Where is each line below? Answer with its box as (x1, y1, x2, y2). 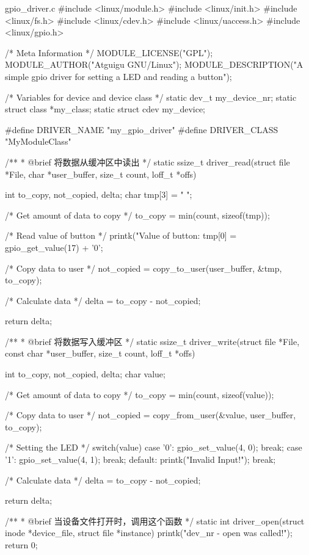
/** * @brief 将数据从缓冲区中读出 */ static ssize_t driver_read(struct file (5, 155, 290, 168)
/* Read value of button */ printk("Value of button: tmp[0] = (5, 229, 237, 242)
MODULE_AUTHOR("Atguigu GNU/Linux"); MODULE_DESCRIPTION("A (5, 58, 304, 71)
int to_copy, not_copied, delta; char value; (5, 368, 165, 380)
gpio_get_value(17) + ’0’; (5, 241, 103, 253)
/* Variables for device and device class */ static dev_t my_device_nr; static (5, 90, 297, 103)
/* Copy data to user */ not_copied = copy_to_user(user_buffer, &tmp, (5, 261, 282, 274)
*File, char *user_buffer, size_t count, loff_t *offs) (5, 167, 197, 180)
